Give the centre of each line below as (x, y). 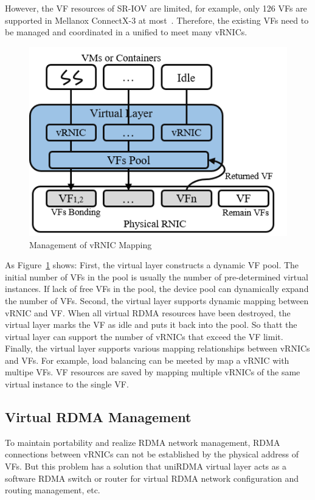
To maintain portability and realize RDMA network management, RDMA (143, 442)
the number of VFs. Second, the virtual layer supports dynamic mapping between (157, 300)
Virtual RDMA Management (98, 417)
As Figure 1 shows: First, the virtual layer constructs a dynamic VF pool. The (152, 265)
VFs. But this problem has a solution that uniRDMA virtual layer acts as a (146, 466)
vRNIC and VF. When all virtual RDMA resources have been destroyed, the (148, 312)
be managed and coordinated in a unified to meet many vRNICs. (126, 32)
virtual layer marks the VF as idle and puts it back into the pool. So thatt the (151, 325)
